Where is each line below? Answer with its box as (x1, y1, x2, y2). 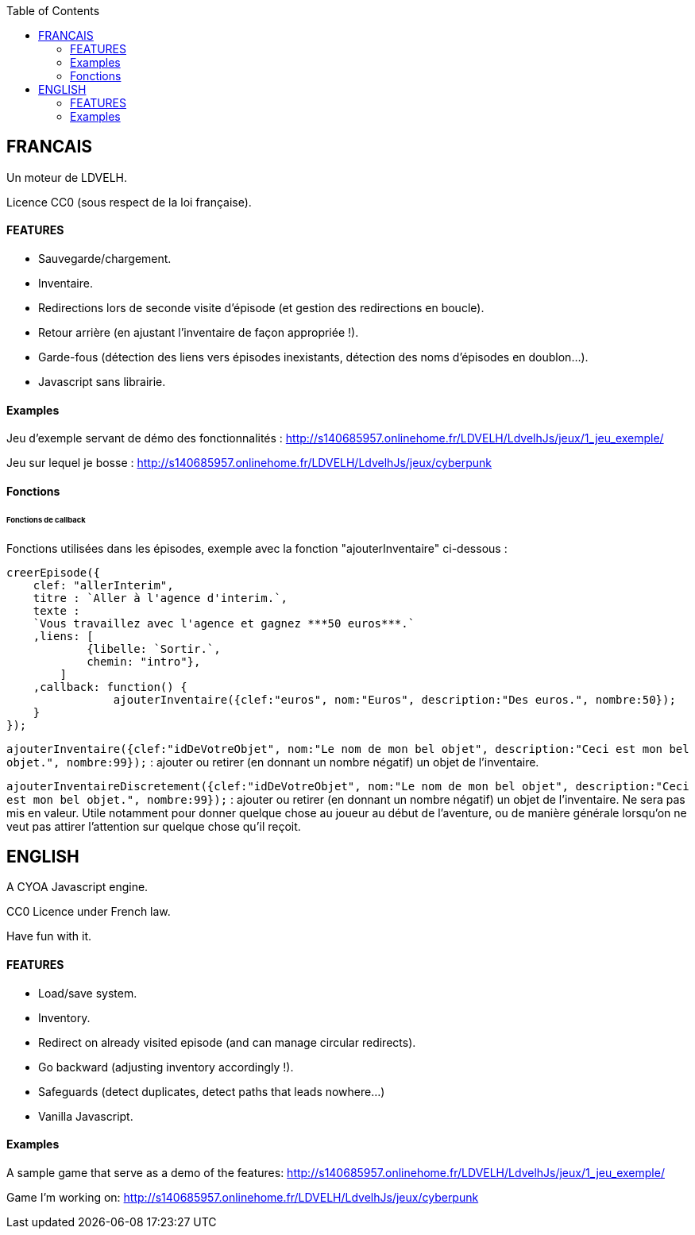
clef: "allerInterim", (33, 578, 174, 592)
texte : (33, 604, 80, 617)
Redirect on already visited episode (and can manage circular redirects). (38, 1035, 416, 1049)
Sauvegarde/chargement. (38, 252, 172, 266)
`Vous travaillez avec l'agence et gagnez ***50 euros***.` (33, 616, 415, 630)
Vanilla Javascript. (38, 1109, 133, 1123)
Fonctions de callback (6, 515, 86, 524)
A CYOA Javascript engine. (6, 880, 149, 894)
